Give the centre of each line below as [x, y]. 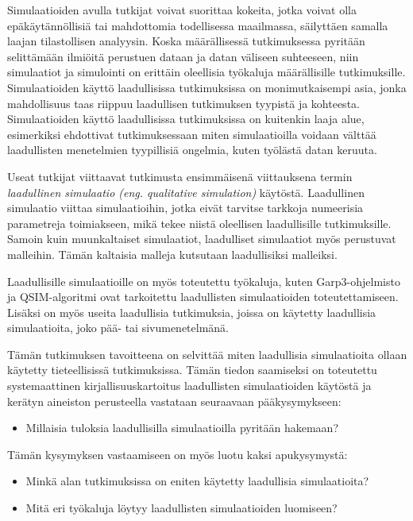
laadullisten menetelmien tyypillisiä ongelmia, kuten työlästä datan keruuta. [192, 150]
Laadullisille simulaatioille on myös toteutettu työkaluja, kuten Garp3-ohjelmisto [204, 281]
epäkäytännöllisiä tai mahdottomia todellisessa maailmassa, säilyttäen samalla [198, 25]
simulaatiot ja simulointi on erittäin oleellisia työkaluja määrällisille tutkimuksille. [206, 72]
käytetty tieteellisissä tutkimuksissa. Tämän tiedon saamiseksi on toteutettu [192, 370]
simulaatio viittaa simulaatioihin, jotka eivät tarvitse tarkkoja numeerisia [185, 208]
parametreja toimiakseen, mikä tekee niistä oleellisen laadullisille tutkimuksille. [199, 223]
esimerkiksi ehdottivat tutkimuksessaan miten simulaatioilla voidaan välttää [192, 134]
